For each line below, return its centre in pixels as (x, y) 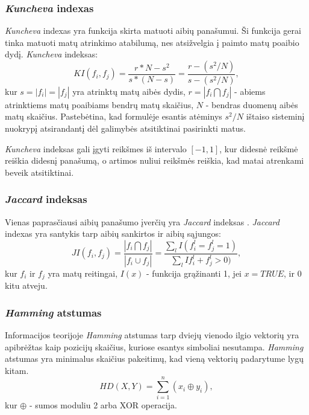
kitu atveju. (26, 285)
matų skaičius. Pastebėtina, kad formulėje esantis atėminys (114, 116)
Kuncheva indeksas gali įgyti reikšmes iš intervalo (96, 148)
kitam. (17, 370)
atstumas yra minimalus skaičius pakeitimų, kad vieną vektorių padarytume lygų (154, 359)
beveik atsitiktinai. (39, 172)
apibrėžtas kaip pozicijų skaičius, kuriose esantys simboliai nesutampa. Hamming (154, 346)
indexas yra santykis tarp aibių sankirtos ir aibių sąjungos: (113, 233)
